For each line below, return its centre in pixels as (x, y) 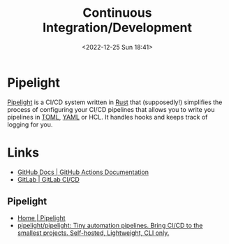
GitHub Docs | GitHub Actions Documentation (83, 172)
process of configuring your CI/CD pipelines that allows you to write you (111, 109)
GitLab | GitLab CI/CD (49, 179)
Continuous (117, 13)
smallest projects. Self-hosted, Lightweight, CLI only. (93, 233)
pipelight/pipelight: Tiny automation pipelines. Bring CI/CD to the (110, 226)
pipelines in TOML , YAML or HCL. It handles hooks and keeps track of (108, 117)
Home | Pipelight (41, 218)
